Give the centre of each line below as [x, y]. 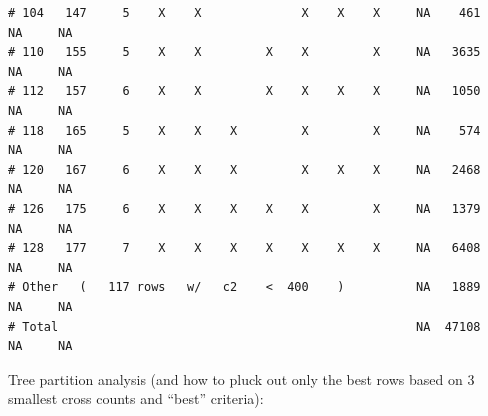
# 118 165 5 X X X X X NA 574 [244, 130]
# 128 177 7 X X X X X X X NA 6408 [244, 248]
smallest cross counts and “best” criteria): [136, 398]
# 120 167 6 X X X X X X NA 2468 [244, 169]
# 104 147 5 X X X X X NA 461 [244, 13]
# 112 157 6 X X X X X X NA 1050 [244, 91]
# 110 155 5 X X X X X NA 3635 [244, 52]
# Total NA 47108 [244, 326]
